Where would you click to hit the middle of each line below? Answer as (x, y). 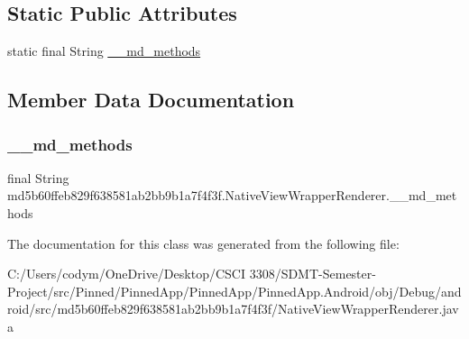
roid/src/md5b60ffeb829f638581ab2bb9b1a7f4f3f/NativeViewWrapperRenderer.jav (233, 309)
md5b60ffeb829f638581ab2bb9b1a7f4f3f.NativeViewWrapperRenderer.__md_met (232, 195)
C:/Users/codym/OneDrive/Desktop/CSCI (126, 274)
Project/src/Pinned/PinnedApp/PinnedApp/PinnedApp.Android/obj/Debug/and (234, 291)
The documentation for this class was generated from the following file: (203, 243)
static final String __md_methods (104, 51)
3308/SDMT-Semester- (313, 274)
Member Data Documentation (151, 100)
